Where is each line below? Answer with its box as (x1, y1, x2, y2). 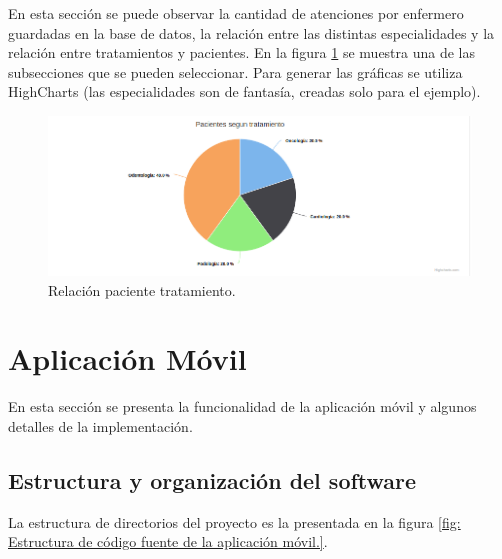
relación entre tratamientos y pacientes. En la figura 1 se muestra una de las (8, 42, 476, 63)
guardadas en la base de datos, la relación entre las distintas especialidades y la (8, 22, 495, 43)
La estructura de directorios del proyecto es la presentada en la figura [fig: (8, 511, 461, 532)
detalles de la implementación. (8, 416, 193, 437)
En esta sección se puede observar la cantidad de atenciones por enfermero (8, 3, 464, 23)
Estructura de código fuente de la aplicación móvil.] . (8, 531, 328, 552)
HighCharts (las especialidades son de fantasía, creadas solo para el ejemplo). (8, 81, 481, 102)
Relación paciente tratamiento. (48, 279, 236, 300)
